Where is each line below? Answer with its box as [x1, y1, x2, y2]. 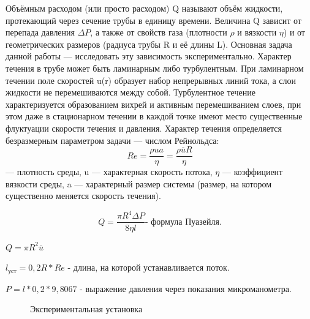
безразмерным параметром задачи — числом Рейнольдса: [6, 133, 219, 146]
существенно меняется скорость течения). [6, 189, 161, 202]
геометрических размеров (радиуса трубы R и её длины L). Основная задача [6, 37, 292, 50]
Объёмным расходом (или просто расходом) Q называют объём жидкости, [6, 2, 283, 14]
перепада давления [6, 26, 75, 39]
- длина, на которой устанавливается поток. [67, 261, 230, 274]
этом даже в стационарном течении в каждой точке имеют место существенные [6, 110, 303, 122]
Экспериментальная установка [30, 302, 143, 315]
